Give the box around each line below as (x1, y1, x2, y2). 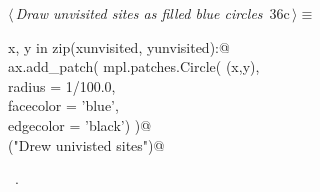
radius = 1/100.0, (8, 75, 116, 96)
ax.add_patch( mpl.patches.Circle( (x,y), (8, 56, 260, 77)
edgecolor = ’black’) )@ (8, 114, 152, 135)
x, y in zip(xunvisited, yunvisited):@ (8, 36, 230, 57)
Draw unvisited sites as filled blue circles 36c (15, 3, 290, 23)
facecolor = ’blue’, (8, 95, 119, 116)
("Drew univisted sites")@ (8, 134, 165, 155)
